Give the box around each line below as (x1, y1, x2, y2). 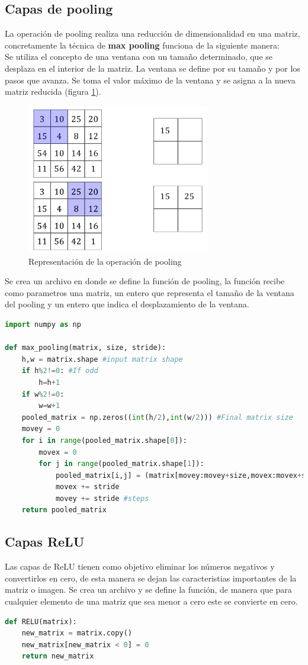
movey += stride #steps (55, 494, 149, 503)
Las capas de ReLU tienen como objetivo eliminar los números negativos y (5, 560, 275, 573)
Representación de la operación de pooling (28, 255, 182, 267)
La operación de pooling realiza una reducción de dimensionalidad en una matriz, (5, 27, 300, 40)
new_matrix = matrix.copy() (21, 629, 132, 638)
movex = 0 (38, 448, 77, 457)
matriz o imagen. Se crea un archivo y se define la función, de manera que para (5, 583, 292, 596)
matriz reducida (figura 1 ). (5, 85, 101, 98)
